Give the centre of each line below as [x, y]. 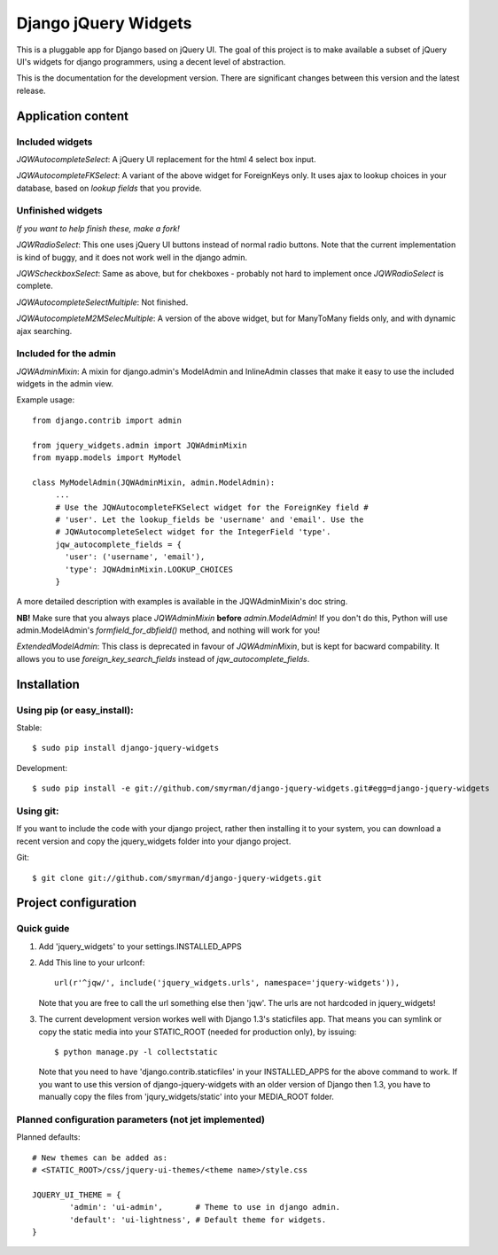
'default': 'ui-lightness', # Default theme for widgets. [198, 1220]
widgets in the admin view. [65, 384]
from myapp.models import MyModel [107, 458]
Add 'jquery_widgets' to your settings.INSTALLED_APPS [140, 946]
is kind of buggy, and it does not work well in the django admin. [132, 257]
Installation [48, 684]
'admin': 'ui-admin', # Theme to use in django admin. [205, 1207]
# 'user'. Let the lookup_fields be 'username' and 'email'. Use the [210, 519]
